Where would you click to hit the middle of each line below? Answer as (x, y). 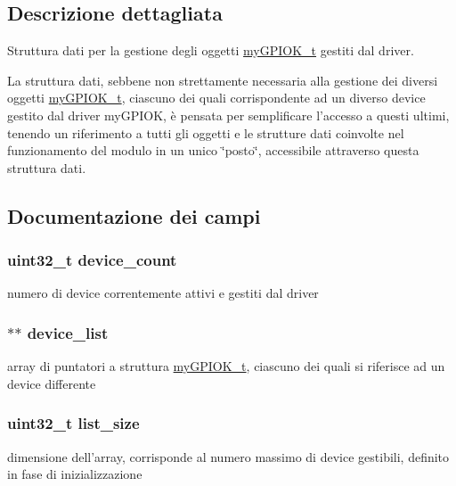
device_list (68, 332)
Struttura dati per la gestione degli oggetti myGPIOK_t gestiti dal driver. (211, 50)
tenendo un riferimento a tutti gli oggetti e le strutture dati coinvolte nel (206, 132)
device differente (52, 383)
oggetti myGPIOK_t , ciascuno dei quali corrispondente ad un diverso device (216, 98)
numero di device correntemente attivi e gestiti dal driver (163, 293)
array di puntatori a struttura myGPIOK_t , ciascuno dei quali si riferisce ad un (226, 366)
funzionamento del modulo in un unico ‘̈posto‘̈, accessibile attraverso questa (213, 150)
